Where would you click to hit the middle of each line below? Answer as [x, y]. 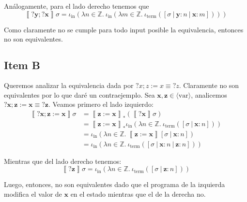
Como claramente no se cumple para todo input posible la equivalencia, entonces [124, 29]
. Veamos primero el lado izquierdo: [101, 104]
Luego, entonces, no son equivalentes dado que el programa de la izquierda [115, 184]
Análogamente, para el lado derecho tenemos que [77, 6]
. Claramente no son [209, 85]
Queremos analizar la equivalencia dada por [69, 85]
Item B [22, 65]
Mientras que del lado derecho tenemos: [63, 161]
